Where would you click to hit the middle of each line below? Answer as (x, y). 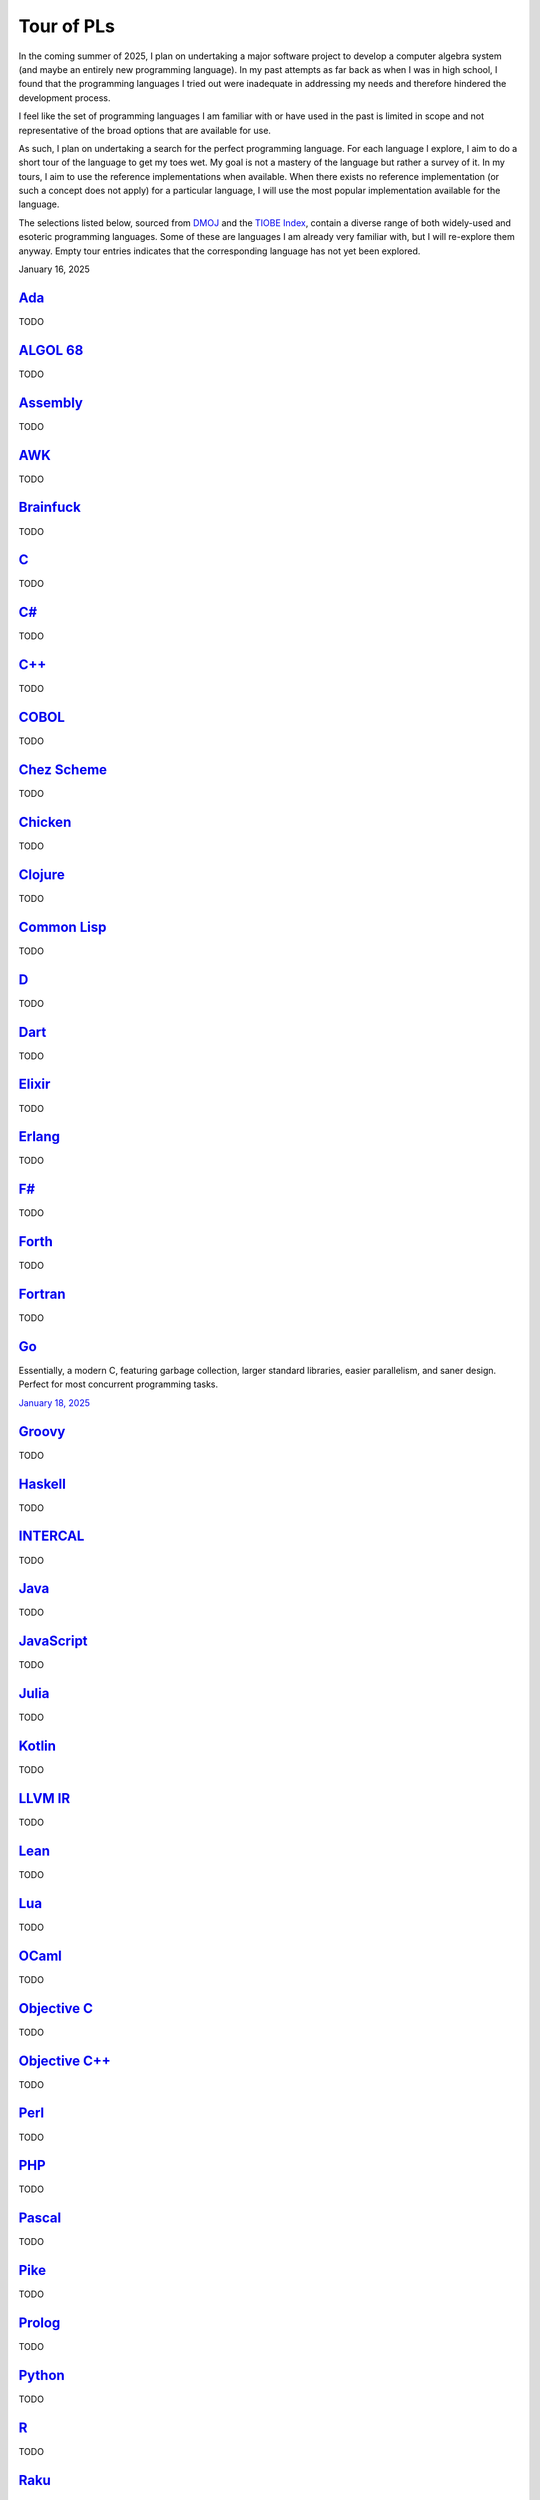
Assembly (51, 402)
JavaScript (53, 1641)
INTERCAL (51, 1536)
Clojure (41, 874)
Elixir (34, 1084)
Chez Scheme (63, 769)
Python (41, 2375)
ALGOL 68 (51, 350)
